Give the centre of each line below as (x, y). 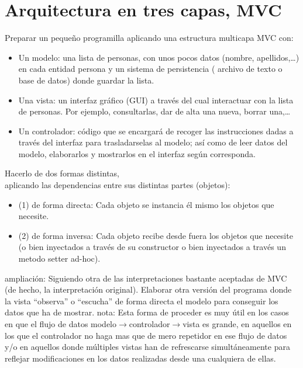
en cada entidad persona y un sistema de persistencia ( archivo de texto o (150, 69)
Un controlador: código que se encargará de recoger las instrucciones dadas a (156, 131)
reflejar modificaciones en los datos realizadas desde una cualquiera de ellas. (140, 358)
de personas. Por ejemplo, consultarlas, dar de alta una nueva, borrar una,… (154, 111)
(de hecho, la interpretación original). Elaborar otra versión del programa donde (148, 289)
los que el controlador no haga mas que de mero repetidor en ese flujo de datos (146, 335)
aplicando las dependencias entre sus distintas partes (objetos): (118, 185)
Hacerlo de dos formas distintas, (62, 173)
